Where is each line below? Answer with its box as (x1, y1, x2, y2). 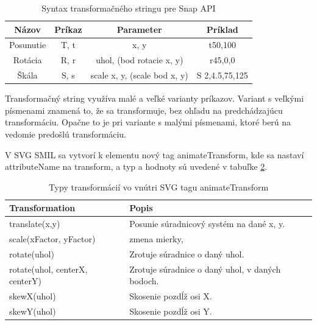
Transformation (9, 201, 76, 214)
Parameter (116, 23, 162, 35)
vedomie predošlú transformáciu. (5, 128, 127, 140)
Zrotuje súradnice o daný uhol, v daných (129, 262, 281, 275)
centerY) (9, 274, 41, 287)
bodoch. (129, 274, 159, 287)
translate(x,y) (9, 217, 60, 230)
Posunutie (9, 38, 46, 51)
